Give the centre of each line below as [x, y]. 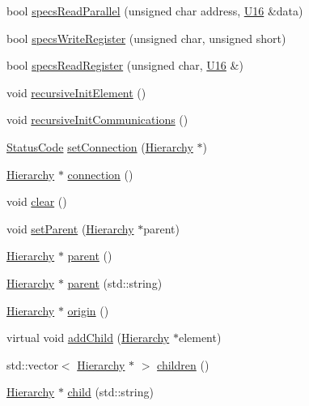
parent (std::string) [115, 282]
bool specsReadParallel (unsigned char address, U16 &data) [155, 11]
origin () [88, 310]
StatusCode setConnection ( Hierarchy [100, 146]
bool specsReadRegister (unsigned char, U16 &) [125, 65]
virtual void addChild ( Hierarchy [88, 338]
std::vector [32, 364]
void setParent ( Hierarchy [70, 228]
